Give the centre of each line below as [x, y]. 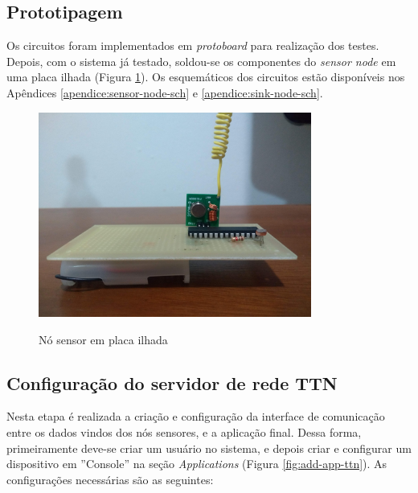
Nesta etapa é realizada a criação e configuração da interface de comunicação [196, 416]
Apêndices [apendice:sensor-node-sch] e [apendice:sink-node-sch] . [165, 92]
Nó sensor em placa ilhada [103, 339]
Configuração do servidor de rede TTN [172, 382]
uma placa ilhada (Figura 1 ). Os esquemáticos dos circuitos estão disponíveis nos [206, 77]
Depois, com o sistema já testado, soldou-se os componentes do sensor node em [201, 61]
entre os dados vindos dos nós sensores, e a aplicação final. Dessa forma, [184, 431]
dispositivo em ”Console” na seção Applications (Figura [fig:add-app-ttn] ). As [197, 464]
